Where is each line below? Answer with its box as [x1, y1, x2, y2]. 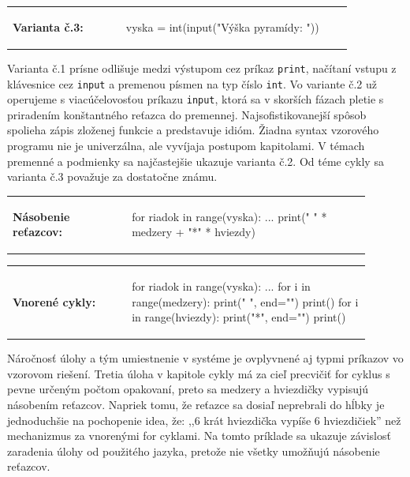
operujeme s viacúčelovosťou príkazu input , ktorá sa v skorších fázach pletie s [7, 91, 384, 107]
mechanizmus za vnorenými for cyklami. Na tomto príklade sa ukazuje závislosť [7, 427, 391, 444]
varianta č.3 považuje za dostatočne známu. [7, 168, 218, 185]
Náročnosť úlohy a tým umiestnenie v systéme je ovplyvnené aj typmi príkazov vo [7, 350, 404, 366]
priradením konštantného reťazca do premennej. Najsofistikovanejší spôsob [7, 106, 367, 122]
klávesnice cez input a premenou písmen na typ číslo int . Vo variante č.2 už [7, 75, 377, 92]
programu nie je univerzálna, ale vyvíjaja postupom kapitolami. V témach [7, 137, 365, 153]
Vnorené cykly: [13, 293, 96, 310]
